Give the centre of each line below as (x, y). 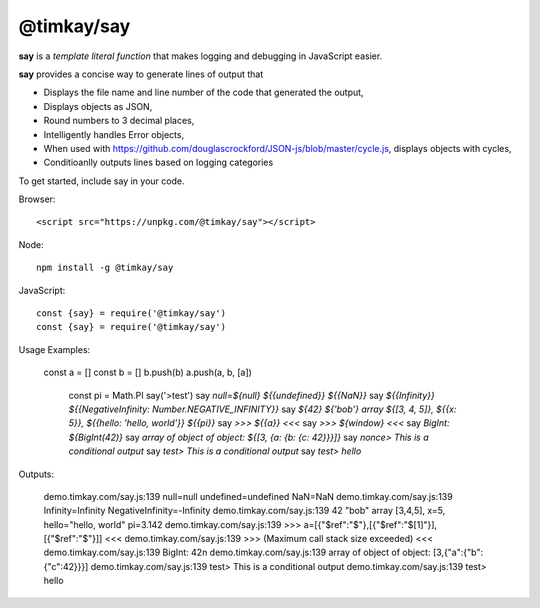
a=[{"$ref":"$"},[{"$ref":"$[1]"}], (370, 524)
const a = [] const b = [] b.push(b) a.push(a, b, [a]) (147, 372)
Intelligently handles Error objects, (114, 134)
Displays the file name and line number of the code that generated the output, (203, 92)
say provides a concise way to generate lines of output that (141, 74)
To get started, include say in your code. (101, 181)
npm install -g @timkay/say (105, 268)
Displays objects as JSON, (98, 106)
